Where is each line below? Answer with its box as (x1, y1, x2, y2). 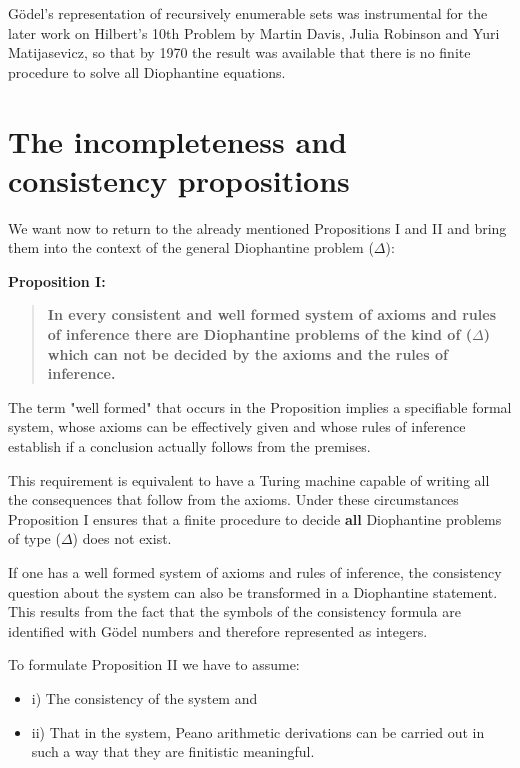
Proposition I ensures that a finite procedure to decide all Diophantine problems (8, 508, 502, 529)
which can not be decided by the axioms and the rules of (47, 343, 448, 364)
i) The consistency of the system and (31, 687, 258, 708)
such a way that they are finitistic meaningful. (31, 741, 315, 762)
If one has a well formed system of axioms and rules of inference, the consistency (8, 562, 502, 582)
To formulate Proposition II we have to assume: (8, 654, 300, 675)
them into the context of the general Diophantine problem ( (8, 237, 374, 258)
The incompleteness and (8, 120, 347, 161)
